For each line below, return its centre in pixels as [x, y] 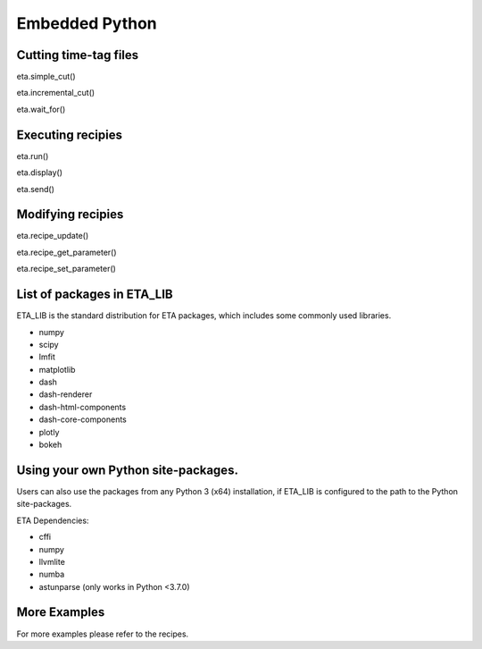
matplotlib [57, 369]
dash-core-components [83, 419]
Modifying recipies [70, 215]
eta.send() [36, 189]
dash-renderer [66, 394]
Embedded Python [87, 23]
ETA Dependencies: [53, 520]
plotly [49, 432]
